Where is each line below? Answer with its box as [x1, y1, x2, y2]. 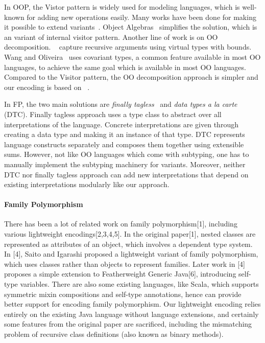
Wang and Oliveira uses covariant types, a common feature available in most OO [4, 51, 261, 62]
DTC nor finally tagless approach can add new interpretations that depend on [4, 169, 249, 179]
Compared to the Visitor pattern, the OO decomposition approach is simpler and [4, 72, 258, 82]
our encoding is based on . [4, 81, 90, 92]
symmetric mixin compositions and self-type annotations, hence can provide [4, 288, 242, 299]
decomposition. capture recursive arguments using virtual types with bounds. [4, 41, 252, 52]
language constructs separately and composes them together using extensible [4, 139, 244, 149]
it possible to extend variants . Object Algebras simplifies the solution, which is [4, 21, 257, 32]
